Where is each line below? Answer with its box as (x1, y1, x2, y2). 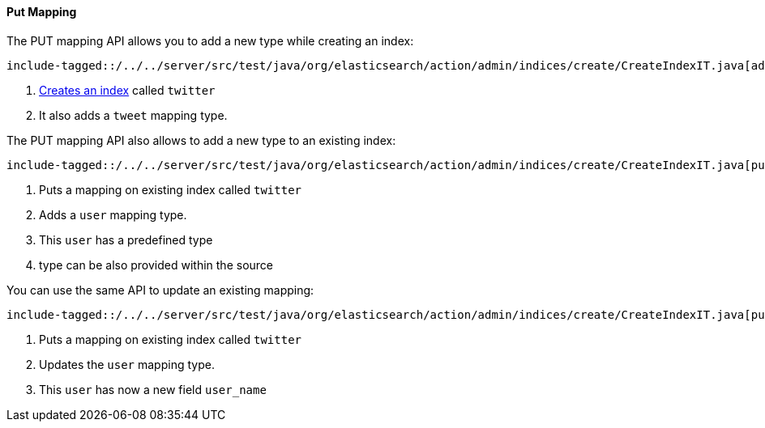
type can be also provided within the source (39, 257, 274, 272)
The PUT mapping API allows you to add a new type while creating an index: (6, 33, 414, 48)
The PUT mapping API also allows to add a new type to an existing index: (6, 133, 396, 147)
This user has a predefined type (39, 232, 213, 247)
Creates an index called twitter (39, 83, 216, 97)
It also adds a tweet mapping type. (39, 108, 228, 122)
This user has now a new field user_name (39, 382, 267, 396)
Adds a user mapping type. (39, 207, 187, 222)
